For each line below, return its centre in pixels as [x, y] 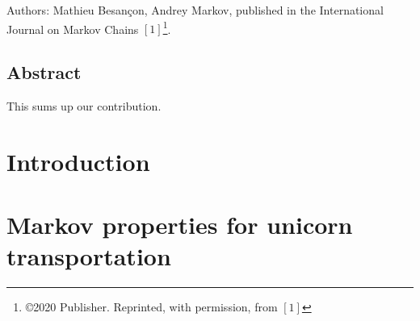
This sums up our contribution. [84, 106]
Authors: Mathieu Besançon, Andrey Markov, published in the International [195, 10]
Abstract [44, 72]
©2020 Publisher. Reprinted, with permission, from [151, 307]
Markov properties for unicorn [180, 225]
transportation [89, 256]
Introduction [78, 161]
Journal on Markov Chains [73, 29]
